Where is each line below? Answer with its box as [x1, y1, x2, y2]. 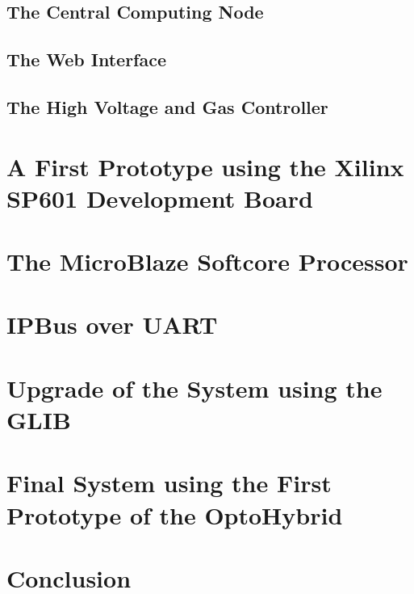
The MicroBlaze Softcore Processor [6, 245, 408, 278]
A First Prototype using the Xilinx [6, 150, 404, 183]
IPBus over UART [6, 308, 218, 341]
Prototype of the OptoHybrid [6, 498, 343, 531]
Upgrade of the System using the [6, 371, 383, 404]
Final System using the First [6, 466, 332, 499]
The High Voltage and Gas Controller [6, 94, 328, 119]
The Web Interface [6, 47, 167, 72]
